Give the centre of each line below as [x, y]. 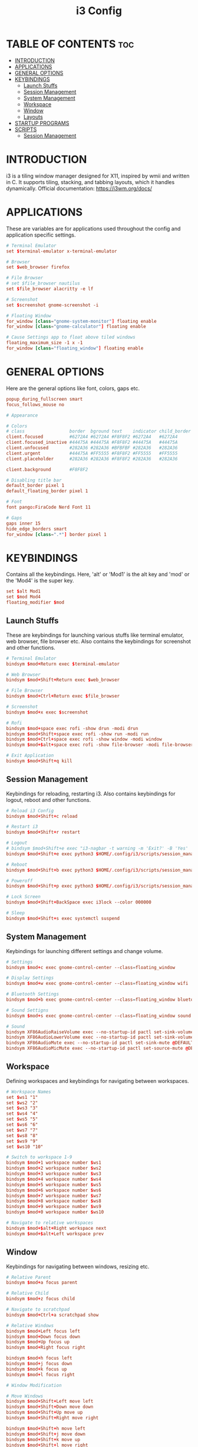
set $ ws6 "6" [22, 1125]
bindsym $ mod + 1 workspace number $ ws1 [54, 1163]
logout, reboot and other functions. [49, 800]
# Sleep [16, 913]
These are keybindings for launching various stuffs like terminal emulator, [95, 635]
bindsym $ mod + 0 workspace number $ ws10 [55, 1212]
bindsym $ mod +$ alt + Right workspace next [57, 1228]
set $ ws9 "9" [22, 1141]
